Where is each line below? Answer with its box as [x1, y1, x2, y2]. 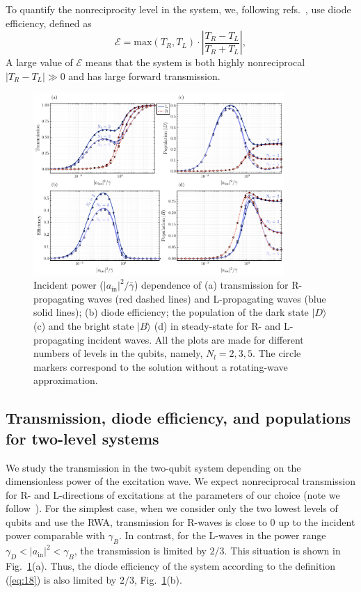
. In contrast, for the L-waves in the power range [118, 528, 326, 543]
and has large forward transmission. [68, 68, 220, 83]
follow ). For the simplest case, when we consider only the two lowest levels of [6, 501, 338, 515]
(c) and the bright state [33, 318, 134, 333]
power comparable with [6, 528, 105, 543]
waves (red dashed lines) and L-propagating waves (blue [87, 291, 326, 305]
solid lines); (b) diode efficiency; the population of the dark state [33, 305, 309, 319]
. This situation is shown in [224, 543, 341, 558]
